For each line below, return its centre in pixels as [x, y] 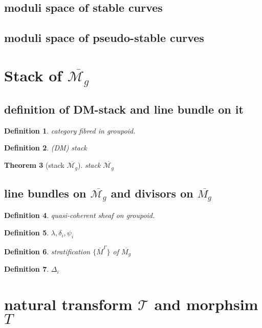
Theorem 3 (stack [34, 165]
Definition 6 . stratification [47, 251]
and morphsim [206, 304]
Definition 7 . [27, 269]
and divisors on [152, 193]
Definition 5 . [27, 233]
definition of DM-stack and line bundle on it [124, 109]
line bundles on [45, 193]
